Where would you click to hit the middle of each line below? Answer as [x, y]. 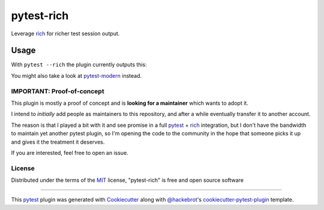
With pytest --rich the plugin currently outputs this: [79, 65]
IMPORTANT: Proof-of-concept [58, 91]
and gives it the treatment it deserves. [58, 142]
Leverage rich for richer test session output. [65, 34]
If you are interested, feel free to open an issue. [70, 153]
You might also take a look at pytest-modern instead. [76, 75]
